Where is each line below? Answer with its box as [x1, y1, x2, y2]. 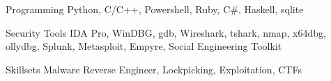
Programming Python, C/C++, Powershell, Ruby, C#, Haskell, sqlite [6, 2, 304, 16]
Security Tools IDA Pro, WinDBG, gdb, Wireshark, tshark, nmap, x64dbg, [6, 25, 326, 39]
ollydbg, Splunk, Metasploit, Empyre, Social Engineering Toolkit [6, 39, 282, 53]
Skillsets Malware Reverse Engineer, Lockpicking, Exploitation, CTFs [6, 62, 302, 76]
